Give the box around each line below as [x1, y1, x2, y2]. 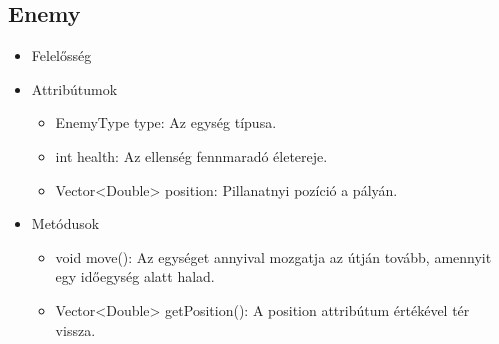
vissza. [55, 319, 96, 340]
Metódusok [31, 213, 100, 234]
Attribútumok [31, 78, 118, 99]
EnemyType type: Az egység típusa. [55, 112, 277, 133]
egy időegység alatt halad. [55, 266, 215, 287]
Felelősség [31, 45, 92, 66]
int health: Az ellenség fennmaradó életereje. [55, 145, 328, 166]
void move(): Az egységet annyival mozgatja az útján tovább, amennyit [55, 246, 492, 267]
